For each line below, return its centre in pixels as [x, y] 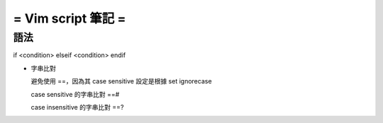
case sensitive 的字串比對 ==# [75, 94]
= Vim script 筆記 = [70, 18]
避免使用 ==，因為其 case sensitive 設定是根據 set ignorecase [121, 81]
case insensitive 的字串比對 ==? [77, 107]
